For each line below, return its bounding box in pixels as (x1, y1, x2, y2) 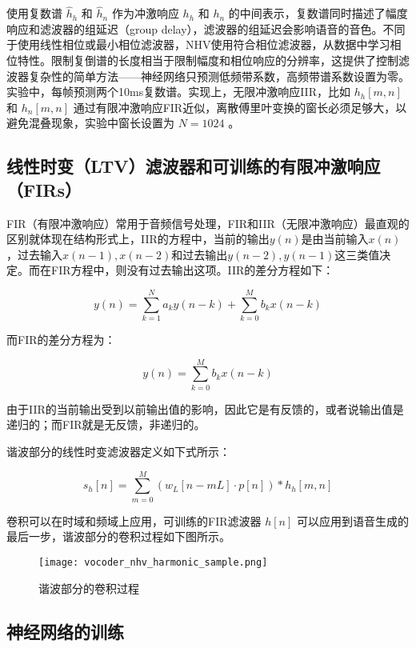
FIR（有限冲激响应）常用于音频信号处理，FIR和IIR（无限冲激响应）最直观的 (6, 214, 410, 231)
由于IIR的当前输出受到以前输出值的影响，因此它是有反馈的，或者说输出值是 (6, 400, 404, 417)
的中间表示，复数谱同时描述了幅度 (228, 5, 408, 22)
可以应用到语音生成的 (296, 512, 409, 529)
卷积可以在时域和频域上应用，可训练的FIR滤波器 (6, 512, 262, 529)
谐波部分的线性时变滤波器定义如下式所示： (6, 442, 230, 459)
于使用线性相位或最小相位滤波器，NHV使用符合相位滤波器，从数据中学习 (6, 36, 390, 53)
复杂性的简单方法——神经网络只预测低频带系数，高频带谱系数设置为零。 (28, 67, 410, 84)
